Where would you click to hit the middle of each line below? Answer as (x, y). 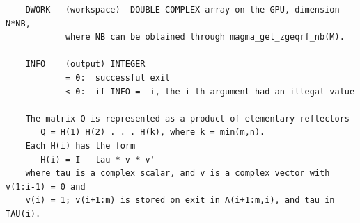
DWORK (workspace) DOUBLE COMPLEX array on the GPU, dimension (182, 10)
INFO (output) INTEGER (85, 64)
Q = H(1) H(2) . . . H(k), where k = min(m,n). (153, 132)
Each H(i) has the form (80, 146)
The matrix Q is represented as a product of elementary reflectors (187, 118)
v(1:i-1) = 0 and (46, 187)
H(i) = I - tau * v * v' (98, 159)
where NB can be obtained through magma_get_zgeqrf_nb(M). (205, 37)
